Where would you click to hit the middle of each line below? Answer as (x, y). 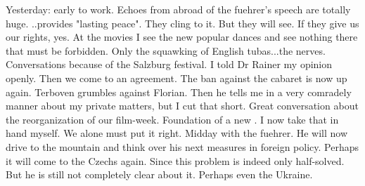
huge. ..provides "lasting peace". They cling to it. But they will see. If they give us (182, 23)
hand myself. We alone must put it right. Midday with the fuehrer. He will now (177, 133)
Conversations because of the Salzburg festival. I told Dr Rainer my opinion (169, 64)
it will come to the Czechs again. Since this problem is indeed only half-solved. (175, 160)
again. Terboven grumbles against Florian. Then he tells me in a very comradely (179, 92)
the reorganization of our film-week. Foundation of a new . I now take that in (172, 119)
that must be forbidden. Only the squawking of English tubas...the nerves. (166, 50)
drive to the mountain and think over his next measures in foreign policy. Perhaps (182, 146)
